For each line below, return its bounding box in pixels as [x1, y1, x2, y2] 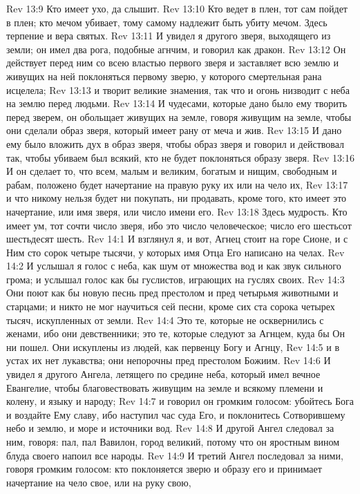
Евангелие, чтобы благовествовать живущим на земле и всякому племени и [6, 380, 323, 395]
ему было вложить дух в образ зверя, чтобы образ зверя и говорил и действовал [6, 136, 345, 151]
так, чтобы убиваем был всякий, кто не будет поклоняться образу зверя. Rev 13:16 [6, 150, 354, 164]
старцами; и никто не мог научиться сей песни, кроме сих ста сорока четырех [6, 299, 335, 314]
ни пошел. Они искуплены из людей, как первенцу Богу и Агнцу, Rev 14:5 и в [6, 339, 340, 354]
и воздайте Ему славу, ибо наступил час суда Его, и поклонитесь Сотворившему [6, 407, 345, 421]
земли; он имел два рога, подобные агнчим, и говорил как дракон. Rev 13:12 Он [6, 41, 346, 56]
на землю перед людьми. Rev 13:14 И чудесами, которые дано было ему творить [6, 96, 348, 111]
